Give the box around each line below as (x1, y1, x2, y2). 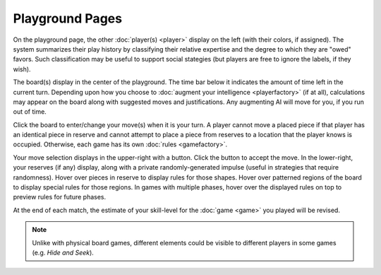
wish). (13, 64, 31, 74)
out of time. (13, 107, 47, 116)
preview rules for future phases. (13, 193, 107, 201)
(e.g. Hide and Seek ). (32, 248, 95, 257)
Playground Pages (13, 11, 123, 26)
